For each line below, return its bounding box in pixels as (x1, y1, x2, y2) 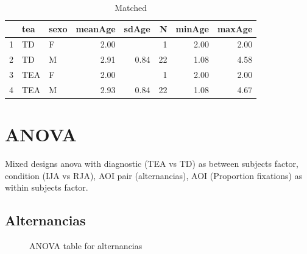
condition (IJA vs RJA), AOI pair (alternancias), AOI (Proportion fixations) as (5, 169, 303, 182)
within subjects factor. (5, 181, 88, 194)
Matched (115, 1, 147, 13)
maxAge (217, 22, 253, 35)
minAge (175, 22, 209, 35)
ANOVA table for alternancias (29, 239, 143, 252)
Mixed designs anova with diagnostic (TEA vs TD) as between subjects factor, (5, 157, 298, 170)
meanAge (76, 22, 116, 35)
